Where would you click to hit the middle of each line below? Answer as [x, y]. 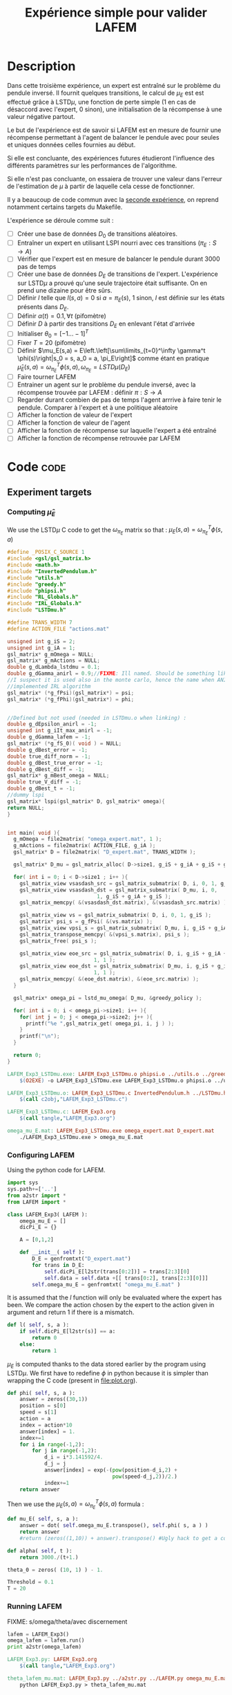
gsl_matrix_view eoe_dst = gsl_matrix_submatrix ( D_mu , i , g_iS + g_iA [125, 966]
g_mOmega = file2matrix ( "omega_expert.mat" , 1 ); [88, 839]
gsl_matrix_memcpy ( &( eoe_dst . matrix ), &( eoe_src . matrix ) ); [109, 979]
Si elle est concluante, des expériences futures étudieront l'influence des [111, 158]
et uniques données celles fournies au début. [71, 145]
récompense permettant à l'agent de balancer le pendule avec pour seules [113, 137]
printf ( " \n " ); [40, 1036]
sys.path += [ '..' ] [32, 1189]
